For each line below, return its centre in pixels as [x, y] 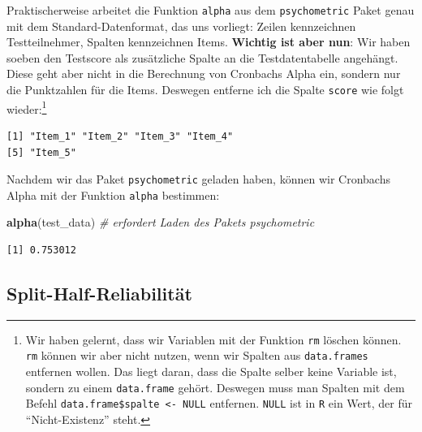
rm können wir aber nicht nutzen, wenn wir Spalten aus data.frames [197, 355]
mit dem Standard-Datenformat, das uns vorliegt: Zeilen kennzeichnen [181, 26]
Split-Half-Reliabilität [99, 294]
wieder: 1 [27, 107]
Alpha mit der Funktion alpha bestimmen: [113, 194]
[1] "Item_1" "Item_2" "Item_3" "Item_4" [120, 136]
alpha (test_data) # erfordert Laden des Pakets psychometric [161, 222]
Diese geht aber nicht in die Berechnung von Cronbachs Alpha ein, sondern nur [204, 73]
